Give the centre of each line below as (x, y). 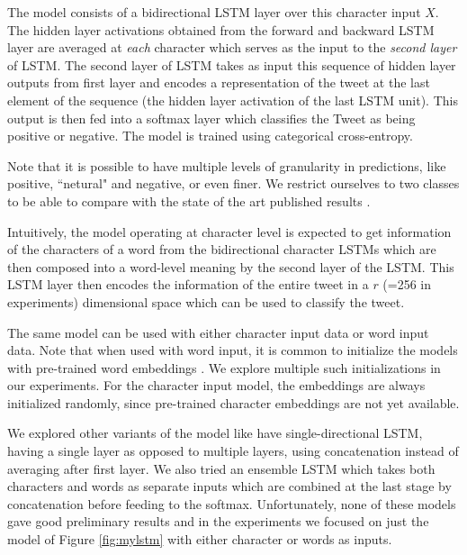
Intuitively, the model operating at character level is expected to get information (229, 231)
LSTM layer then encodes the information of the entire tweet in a (188, 284)
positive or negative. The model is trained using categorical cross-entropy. (210, 136)
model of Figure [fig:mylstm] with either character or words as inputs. (200, 539)
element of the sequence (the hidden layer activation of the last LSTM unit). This (233, 100)
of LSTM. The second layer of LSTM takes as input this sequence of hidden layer (232, 64)
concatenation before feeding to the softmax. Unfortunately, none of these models (232, 503)
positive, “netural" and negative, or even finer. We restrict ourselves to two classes (233, 183)
